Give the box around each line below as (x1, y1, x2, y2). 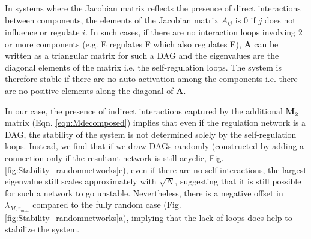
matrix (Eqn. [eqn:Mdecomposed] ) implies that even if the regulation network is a (5, 116, 306, 129)
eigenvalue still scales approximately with (5, 175, 157, 187)
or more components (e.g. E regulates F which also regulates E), (5, 37, 241, 50)
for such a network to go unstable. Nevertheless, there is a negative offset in (5, 186, 283, 199)
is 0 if (235, 13, 256, 26)
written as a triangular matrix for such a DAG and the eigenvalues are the (5, 49, 279, 62)
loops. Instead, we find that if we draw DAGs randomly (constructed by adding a (5, 140, 304, 152)
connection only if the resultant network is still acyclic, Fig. (5, 151, 224, 164)
